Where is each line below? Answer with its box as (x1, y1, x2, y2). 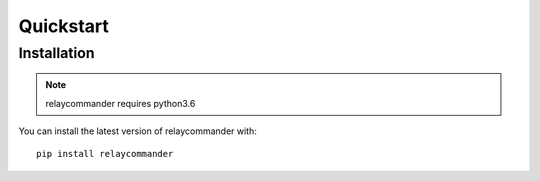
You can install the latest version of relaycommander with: (18, 125, 257, 137)
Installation (18, 44, 95, 62)
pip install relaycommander (36, 148, 174, 160)
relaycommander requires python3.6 (45, 97, 196, 109)
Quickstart (18, 15, 110, 37)
